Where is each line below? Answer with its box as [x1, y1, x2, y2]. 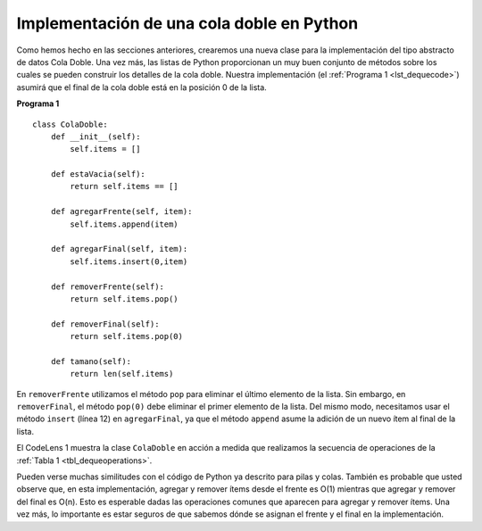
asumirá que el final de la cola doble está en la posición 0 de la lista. [16, 81, 267, 93]
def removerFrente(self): [50, 281, 165, 292]
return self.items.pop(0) [70, 331, 183, 342]
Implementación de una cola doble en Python [16, 13, 359, 33]
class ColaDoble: [32, 119, 108, 129]
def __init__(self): [50, 131, 141, 142]
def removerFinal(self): [50, 319, 160, 329]
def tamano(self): [50, 356, 132, 366]
